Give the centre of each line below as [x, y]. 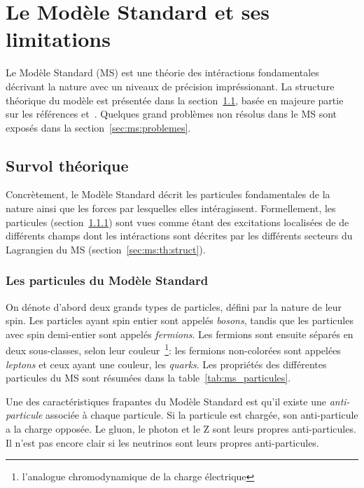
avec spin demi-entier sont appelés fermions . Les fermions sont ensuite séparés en [180, 334]
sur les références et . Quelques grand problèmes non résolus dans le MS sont [171, 114]
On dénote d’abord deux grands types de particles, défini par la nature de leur [174, 306]
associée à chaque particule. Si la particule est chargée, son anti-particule [202, 415]
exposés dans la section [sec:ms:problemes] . [98, 127]
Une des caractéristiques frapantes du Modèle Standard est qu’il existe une [166, 401]
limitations [58, 39]
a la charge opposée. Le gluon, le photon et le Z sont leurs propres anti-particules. [181, 429]
